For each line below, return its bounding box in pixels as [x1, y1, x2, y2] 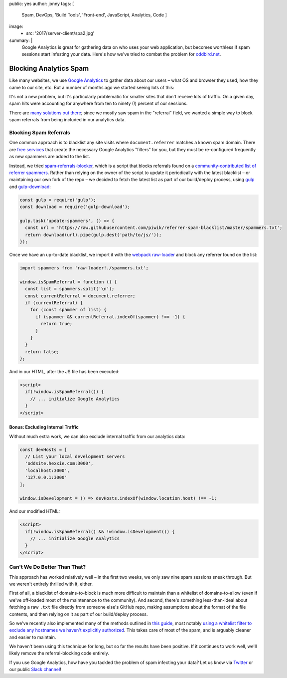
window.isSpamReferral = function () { [19, 279, 117, 284]
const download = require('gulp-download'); [19, 204, 131, 210]
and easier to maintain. [9, 634, 56, 640]
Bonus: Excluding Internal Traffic [9, 424, 79, 430]
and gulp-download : [9, 184, 51, 190]
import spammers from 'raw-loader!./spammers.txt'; [19, 265, 149, 270]
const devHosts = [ [19, 447, 67, 452]
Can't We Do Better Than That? [9, 564, 86, 571]
